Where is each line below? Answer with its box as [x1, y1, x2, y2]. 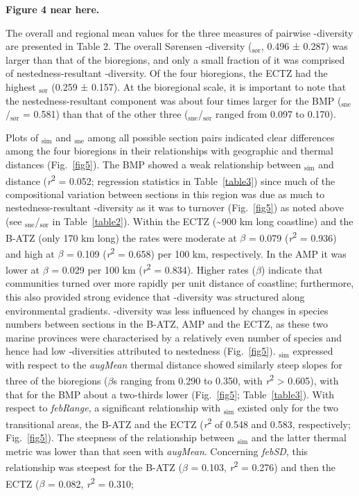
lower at [6, 262, 40, 276]
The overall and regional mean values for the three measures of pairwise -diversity [6, 25, 353, 39]
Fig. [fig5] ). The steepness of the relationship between [6, 430, 234, 445]
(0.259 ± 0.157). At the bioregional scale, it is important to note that [51, 79, 347, 94]
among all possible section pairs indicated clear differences [87, 130, 335, 144]
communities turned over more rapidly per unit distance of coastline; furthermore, [6, 276, 354, 290]
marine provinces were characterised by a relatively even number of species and [6, 330, 342, 344]
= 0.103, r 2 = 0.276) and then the [191, 458, 336, 474]
